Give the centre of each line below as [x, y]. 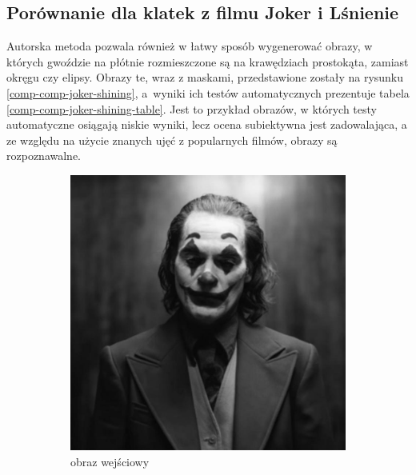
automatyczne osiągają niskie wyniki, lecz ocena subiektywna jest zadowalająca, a [207, 124]
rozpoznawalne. [44, 156]
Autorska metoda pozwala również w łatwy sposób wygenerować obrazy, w [190, 46]
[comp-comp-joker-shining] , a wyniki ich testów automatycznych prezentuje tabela [208, 92]
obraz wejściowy [110, 461]
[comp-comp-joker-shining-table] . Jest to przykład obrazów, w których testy [192, 108]
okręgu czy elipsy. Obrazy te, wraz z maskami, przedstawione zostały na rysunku [205, 77]
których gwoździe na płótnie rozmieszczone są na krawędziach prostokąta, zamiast [208, 61]
